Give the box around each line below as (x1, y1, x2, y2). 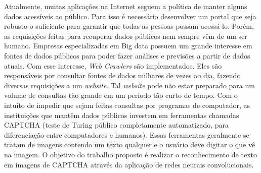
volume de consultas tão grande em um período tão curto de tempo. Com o (4, 90, 238, 100)
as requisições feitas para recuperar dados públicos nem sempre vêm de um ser (4, 30, 247, 41)
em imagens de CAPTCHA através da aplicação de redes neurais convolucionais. (4, 159, 254, 169)
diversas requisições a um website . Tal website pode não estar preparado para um (4, 80, 255, 90)
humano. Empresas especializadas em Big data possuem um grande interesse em (4, 40, 252, 51)
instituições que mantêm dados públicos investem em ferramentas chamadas (4, 109, 239, 120)
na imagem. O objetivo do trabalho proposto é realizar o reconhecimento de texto (4, 149, 257, 159)
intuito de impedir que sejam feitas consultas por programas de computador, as (4, 99, 250, 110)
